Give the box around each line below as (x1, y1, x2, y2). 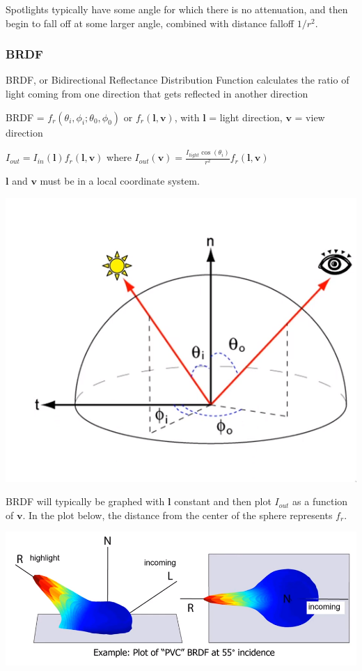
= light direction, (209, 109, 283, 124)
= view (294, 109, 325, 124)
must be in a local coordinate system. (40, 173, 200, 188)
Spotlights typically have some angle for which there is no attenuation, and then (6, 2, 348, 16)
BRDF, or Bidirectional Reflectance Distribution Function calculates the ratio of (6, 72, 349, 87)
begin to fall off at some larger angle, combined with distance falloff (6, 15, 294, 30)
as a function (292, 494, 348, 509)
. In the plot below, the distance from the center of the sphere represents (22, 507, 333, 522)
